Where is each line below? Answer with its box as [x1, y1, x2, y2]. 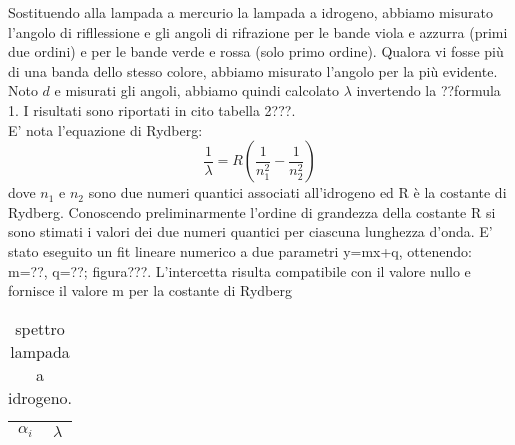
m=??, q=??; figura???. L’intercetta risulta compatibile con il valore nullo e [8, 260, 471, 281]
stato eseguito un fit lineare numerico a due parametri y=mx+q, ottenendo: [8, 240, 472, 261]
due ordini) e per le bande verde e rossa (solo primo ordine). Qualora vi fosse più [8, 41, 504, 62]
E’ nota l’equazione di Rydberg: [8, 119, 203, 140]
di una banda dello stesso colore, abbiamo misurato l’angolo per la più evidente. [8, 60, 498, 81]
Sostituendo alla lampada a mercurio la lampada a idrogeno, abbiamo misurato [8, 2, 493, 22]
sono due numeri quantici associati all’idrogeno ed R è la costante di [88, 182, 507, 203]
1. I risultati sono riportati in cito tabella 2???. [8, 99, 296, 120]
